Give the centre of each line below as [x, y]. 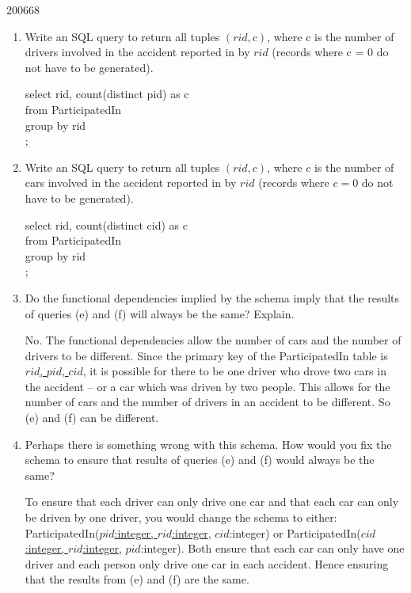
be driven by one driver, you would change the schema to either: [181, 517]
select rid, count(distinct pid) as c [107, 94]
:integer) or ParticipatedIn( [295, 532]
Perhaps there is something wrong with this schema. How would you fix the [208, 444]
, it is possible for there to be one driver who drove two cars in [234, 371]
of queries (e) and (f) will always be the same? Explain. [160, 313]
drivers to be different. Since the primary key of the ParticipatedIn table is [206, 355]
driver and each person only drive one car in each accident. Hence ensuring [207, 563]
